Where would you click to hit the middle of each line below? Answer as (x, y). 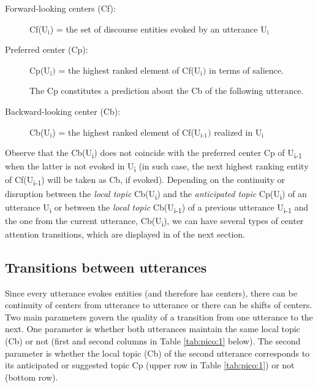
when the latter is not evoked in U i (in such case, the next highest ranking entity (157, 167)
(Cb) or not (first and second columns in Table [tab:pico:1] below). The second (153, 341)
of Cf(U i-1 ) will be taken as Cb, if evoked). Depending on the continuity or (145, 180)
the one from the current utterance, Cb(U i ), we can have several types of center (154, 221)
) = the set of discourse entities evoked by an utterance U (158, 29)
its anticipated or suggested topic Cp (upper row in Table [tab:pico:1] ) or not (150, 365)
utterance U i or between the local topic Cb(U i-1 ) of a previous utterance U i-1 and (157, 208)
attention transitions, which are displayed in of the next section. (125, 234)
